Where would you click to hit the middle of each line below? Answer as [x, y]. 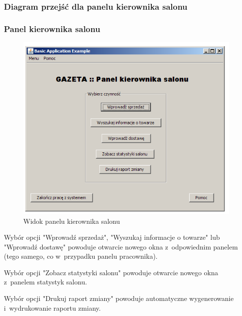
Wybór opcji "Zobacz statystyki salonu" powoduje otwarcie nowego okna [111, 272]
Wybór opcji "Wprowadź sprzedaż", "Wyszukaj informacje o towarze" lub [112, 237]
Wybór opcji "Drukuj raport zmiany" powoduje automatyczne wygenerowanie [119, 298]
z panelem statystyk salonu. [46, 282]
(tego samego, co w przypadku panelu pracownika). [81, 256]
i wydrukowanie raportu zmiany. [52, 308]
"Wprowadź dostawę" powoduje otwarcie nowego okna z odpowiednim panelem [121, 246]
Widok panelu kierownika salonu [72, 221]
